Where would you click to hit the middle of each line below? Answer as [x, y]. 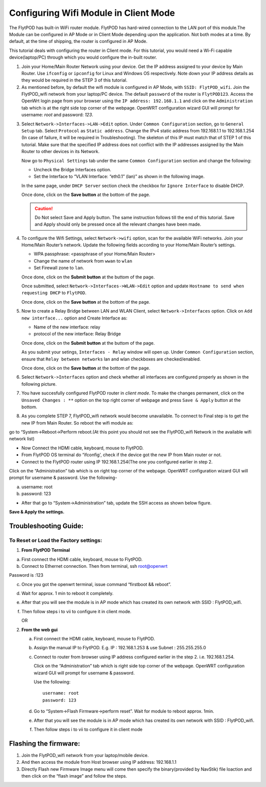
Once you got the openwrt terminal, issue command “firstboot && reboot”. [96, 584]
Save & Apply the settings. [37, 512]
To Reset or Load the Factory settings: [56, 540]
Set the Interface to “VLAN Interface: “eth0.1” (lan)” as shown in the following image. [119, 177]
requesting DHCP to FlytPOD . [54, 293]
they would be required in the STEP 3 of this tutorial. [74, 80]
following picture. [39, 384]
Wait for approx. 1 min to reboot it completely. [67, 593]
